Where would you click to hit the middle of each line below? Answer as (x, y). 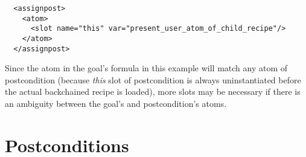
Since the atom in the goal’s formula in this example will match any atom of (146, 68)
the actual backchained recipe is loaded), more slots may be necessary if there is (153, 91)
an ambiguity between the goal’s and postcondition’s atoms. (116, 104)
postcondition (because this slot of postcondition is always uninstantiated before (153, 79)
